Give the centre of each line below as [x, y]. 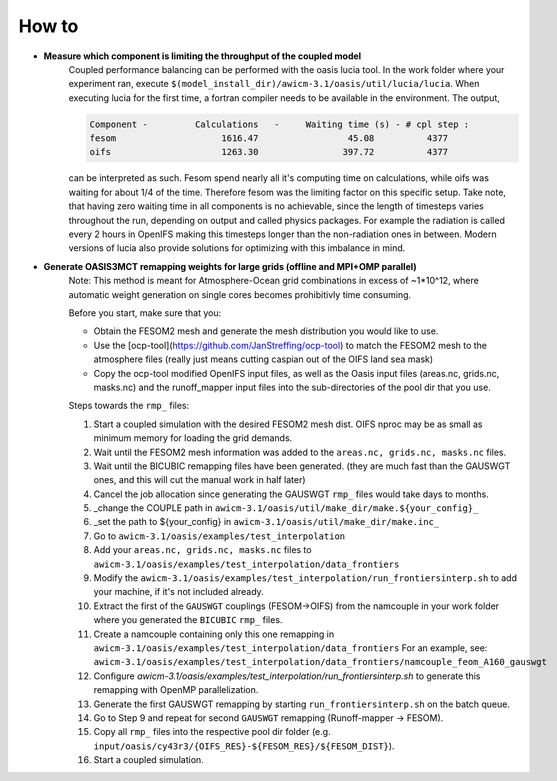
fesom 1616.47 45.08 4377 [269, 138]
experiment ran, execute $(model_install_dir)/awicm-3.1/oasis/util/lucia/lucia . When [274, 84]
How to [48, 26]
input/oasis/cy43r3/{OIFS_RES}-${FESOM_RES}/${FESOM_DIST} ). [244, 746]
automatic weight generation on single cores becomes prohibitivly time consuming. [240, 294]
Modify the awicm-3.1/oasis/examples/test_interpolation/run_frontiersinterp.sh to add [305, 578]
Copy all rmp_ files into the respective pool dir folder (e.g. [212, 732]
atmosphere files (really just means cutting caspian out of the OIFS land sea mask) [263, 359]
